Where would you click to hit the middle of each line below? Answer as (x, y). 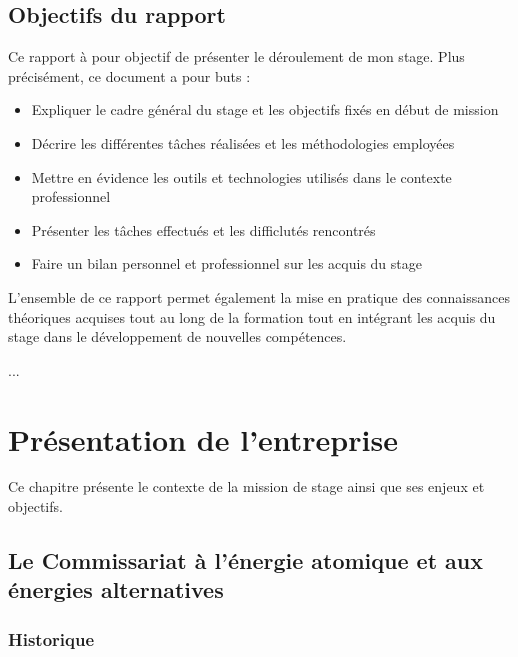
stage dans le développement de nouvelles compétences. (177, 336)
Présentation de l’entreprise (203, 438)
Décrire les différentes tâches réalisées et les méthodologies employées (243, 142)
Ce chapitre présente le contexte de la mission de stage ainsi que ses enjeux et (246, 486)
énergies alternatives (116, 589)
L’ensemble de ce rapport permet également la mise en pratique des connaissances (259, 296)
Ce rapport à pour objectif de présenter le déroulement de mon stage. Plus (236, 56)
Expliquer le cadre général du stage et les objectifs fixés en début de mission (265, 109)
